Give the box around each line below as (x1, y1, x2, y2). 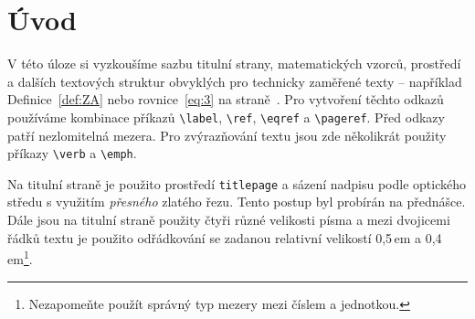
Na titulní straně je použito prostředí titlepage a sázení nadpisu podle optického (7, 174, 467, 193)
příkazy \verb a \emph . (7, 144, 137, 163)
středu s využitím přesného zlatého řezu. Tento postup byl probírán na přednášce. (7, 192, 466, 211)
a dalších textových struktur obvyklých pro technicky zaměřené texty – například (7, 71, 462, 90)
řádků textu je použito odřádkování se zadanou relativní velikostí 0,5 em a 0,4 (7, 228, 442, 247)
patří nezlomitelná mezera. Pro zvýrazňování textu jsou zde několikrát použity (7, 125, 447, 144)
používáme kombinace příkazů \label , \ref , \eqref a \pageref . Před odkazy (7, 107, 445, 126)
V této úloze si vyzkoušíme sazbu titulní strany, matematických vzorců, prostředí (7, 54, 461, 73)
